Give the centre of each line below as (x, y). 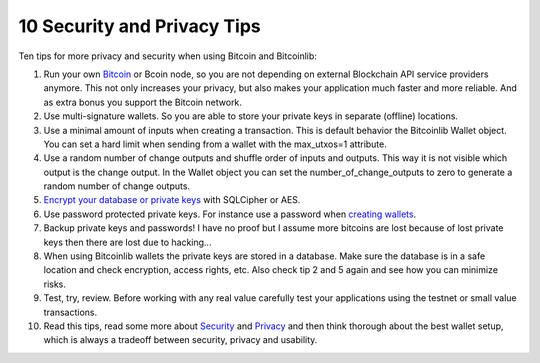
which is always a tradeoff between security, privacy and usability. (180, 340)
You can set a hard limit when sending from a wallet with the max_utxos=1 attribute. (215, 144)
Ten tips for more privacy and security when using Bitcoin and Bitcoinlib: (167, 56)
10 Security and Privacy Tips (140, 26)
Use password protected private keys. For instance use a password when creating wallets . (230, 214)
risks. (55, 284)
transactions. (70, 312)
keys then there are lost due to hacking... (127, 242)
